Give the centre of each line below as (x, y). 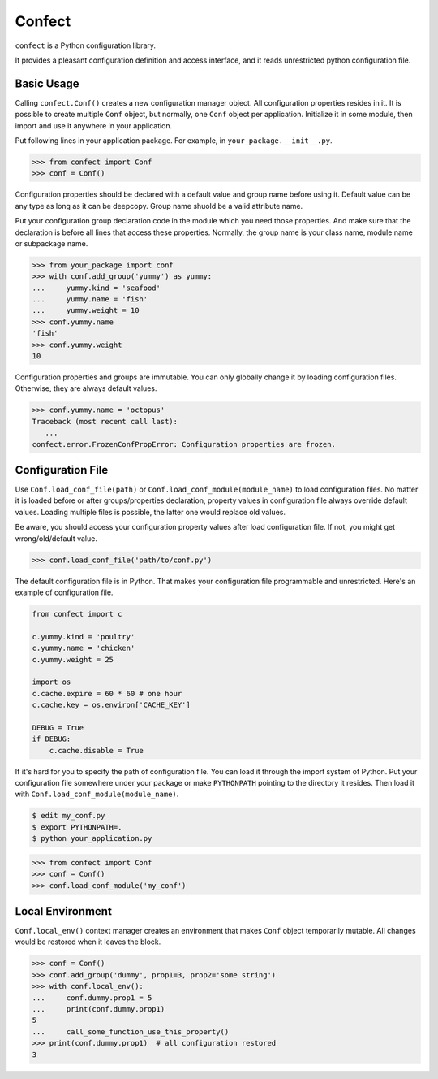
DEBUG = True (58, 728)
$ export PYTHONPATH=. (77, 827)
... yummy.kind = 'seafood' (97, 288)
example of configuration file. (64, 592)
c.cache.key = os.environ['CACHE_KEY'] (111, 705)
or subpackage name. (52, 243)
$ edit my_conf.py (69, 816)
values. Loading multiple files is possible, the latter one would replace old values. (150, 512)
